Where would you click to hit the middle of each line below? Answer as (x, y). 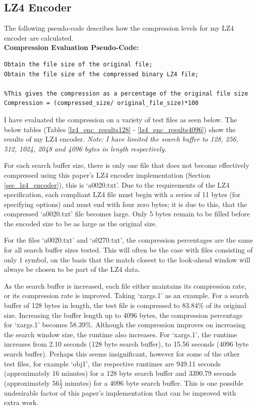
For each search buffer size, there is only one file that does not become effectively (127, 165)
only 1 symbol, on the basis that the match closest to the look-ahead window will (127, 259)
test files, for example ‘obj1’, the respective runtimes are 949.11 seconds (112, 363)
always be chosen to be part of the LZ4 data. (72, 269)
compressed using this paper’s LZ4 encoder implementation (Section (107, 175)
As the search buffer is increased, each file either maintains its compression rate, (125, 285)
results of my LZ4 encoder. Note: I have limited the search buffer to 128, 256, (121, 139)
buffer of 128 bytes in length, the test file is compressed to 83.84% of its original (125, 305)
